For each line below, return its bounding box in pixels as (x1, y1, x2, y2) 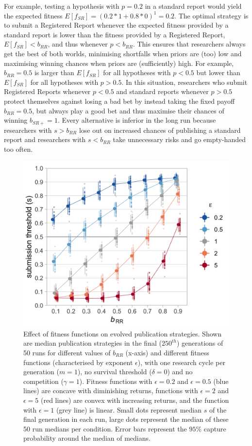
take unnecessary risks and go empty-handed (113, 134, 246, 144)
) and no (167, 366, 193, 377)
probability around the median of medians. (23, 433, 151, 443)
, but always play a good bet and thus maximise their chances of (32, 105, 224, 115)
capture (203, 423, 226, 433)
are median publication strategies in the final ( (23, 338, 162, 348)
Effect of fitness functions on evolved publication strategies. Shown (23, 328, 222, 338)
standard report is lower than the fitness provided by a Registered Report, (4, 29, 225, 39)
